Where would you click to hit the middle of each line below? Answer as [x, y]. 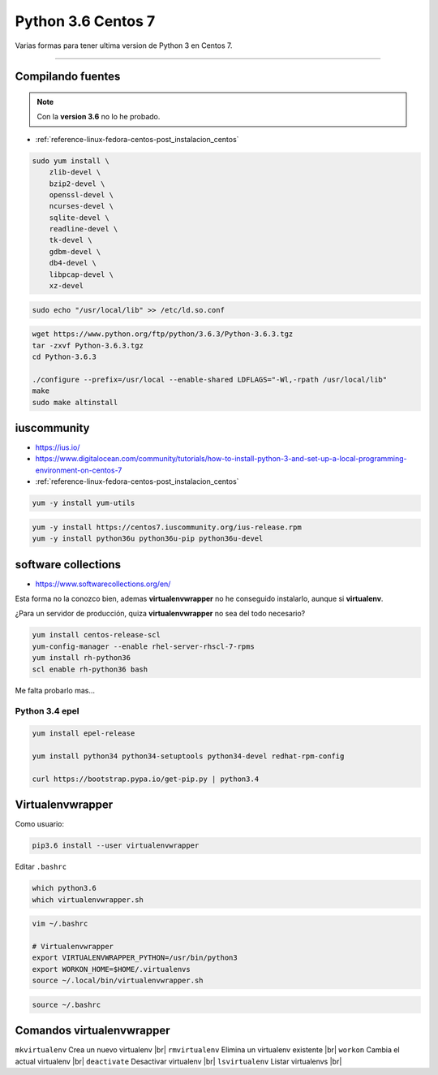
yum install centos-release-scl [97, 635]
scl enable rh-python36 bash [90, 669]
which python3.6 [64, 888]
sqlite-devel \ [79, 218]
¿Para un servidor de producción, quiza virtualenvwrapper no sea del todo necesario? [160, 614]
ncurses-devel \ [81, 206]
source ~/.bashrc [67, 1004]
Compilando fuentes [68, 77]
